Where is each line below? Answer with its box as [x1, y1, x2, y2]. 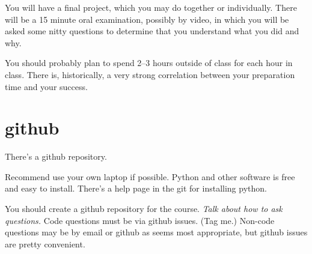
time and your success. [5, 80, 88, 92]
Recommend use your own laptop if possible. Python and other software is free [5, 170, 295, 183]
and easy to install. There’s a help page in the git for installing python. [5, 182, 267, 195]
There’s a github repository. [5, 150, 107, 163]
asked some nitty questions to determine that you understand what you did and [5, 25, 299, 37]
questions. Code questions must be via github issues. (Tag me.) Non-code [5, 214, 275, 226]
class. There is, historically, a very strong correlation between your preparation [5, 68, 295, 80]
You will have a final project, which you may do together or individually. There [5, 1, 297, 13]
